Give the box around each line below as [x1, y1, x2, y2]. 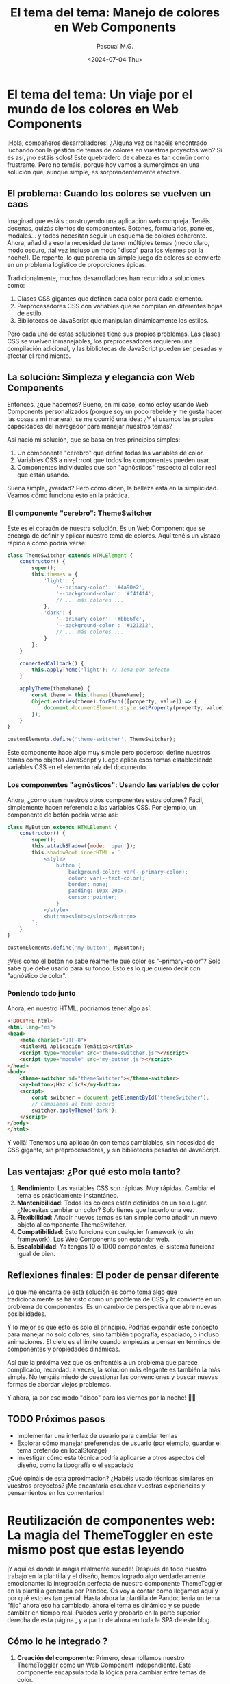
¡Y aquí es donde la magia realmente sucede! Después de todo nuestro [7, 1564, 207, 1573]
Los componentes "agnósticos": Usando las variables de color [7, 780, 220, 790]
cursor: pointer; [68, 894, 118, 901]
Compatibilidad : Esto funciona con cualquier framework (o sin [16, 1228, 194, 1236]
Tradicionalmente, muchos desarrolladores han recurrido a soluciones [7, 273, 205, 282]
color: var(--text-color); [68, 874, 146, 882]
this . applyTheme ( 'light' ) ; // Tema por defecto [31, 666, 170, 674]
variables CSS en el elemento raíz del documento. [7, 763, 149, 771]
